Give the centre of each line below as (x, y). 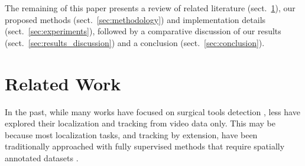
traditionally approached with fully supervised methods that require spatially (145, 146)
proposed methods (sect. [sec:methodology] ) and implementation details (135, 19)
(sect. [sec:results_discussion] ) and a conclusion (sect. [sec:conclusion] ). (135, 42)
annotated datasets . (42, 157)
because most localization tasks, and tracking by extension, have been (131, 134)
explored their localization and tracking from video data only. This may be (140, 123)
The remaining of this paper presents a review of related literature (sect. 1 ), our (150, 8)
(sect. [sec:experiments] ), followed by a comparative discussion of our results (143, 31)
